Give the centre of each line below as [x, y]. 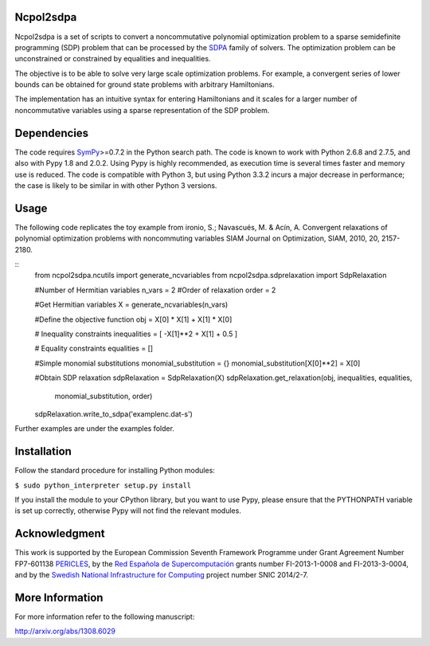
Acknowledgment [60, 534]
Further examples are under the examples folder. [95, 429]
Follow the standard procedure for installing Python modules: [115, 471]
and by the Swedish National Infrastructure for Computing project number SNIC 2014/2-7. [161, 575]
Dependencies [52, 133]
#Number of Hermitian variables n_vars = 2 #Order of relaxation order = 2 [155, 290]
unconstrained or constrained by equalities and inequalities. [113, 59]
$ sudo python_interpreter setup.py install [103, 485]
